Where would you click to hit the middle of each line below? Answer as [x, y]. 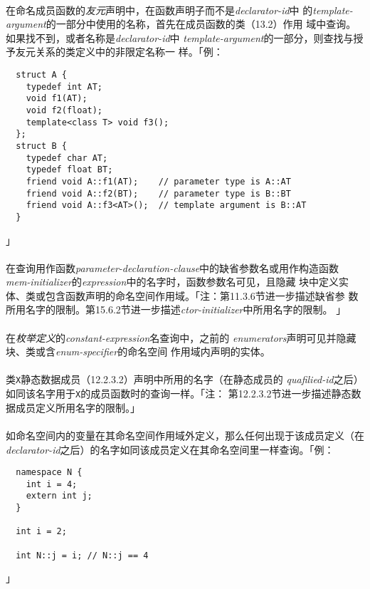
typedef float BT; [69, 170]
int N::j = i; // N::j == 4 [82, 555]
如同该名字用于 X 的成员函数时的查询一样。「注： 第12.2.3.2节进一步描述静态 [179, 393]
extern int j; [59, 496]
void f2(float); [64, 110]
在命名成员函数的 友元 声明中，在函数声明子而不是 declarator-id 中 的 [159, 10]
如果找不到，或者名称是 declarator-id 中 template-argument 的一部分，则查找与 [180, 37]
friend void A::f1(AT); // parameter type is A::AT [158, 181]
